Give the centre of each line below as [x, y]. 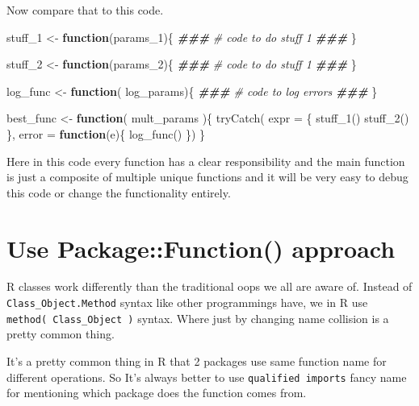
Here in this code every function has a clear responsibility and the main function [206, 161]
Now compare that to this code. [85, 10]
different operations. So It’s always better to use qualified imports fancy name [207, 377]
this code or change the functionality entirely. [119, 192]
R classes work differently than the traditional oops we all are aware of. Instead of [209, 286]
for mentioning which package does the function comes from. [157, 393]
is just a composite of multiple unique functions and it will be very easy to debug [207, 177]
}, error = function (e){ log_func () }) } [106, 133]
